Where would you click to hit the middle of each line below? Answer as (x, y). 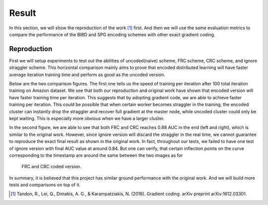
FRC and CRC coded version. (51, 167)
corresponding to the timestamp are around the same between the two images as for (96, 155)
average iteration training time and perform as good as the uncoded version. (87, 74)
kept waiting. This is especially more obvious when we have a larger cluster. (87, 118)
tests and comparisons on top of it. (45, 185)
